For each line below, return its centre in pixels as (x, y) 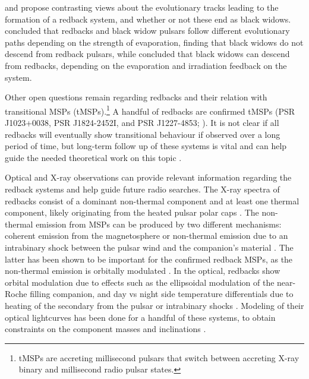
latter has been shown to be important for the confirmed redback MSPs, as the (149, 259)
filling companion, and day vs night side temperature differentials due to (162, 294)
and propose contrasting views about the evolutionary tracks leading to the (142, 7)
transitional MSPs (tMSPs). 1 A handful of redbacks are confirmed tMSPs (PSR (150, 110)
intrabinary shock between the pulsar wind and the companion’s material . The (149, 247)
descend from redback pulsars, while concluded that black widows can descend (147, 54)
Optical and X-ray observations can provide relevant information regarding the (148, 177)
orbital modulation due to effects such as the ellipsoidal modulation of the (140, 282)
